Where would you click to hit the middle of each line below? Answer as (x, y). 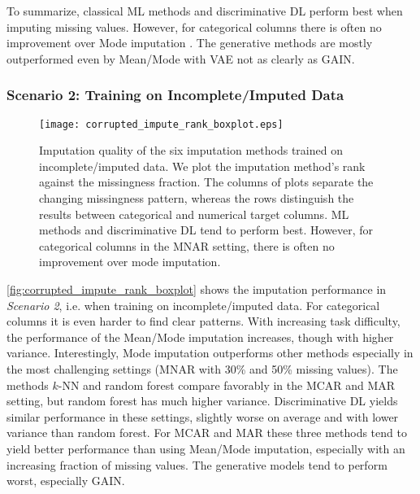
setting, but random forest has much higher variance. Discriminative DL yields (202, 401)
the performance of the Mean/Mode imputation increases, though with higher (200, 337)
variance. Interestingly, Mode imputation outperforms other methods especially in (210, 353)
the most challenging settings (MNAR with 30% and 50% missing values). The (202, 368)
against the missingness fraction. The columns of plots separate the (206, 182)
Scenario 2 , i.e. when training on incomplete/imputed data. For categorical (193, 305)
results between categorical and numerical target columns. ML (194, 214)
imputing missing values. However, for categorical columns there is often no (194, 26)
